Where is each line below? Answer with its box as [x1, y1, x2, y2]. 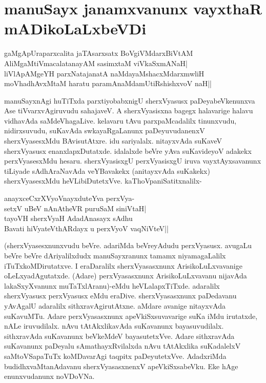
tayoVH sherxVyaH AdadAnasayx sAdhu [4, 213, 133, 224]
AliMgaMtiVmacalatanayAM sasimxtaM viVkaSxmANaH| [4, 57, 188, 68]
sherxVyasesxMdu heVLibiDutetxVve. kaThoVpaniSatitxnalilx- [4, 175, 202, 186]
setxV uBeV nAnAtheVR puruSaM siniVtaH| [4, 203, 147, 213]
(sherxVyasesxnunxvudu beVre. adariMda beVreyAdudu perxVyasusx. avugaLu [4, 240, 252, 251]
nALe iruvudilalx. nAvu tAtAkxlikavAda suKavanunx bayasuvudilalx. [4, 320, 224, 331]
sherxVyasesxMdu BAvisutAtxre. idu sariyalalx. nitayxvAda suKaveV [4, 135, 222, 146]
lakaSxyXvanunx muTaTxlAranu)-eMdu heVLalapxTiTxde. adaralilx [4, 280, 220, 291]
